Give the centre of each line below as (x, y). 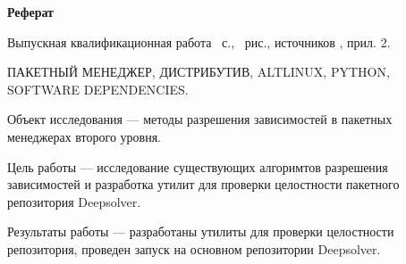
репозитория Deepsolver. (74, 201)
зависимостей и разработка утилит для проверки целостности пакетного (203, 184)
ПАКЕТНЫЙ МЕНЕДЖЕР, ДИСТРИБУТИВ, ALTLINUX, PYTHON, (199, 72)
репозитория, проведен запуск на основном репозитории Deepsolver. (194, 248)
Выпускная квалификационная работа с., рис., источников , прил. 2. (199, 41)
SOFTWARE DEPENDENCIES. (98, 89)
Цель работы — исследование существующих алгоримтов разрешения (198, 166)
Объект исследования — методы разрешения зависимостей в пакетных (200, 119)
